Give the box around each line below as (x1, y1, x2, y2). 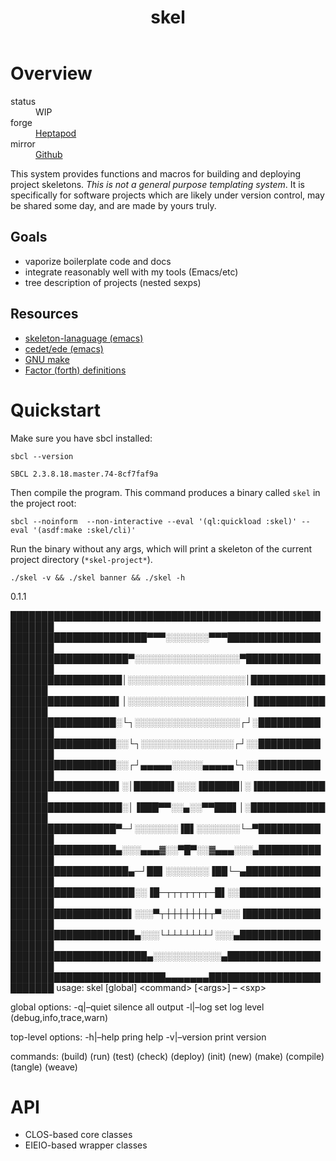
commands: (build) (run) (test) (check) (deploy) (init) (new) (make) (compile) (10, 1050, 325, 1062)
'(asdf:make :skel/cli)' (32, 525, 137, 535)
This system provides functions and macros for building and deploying (10, 167, 302, 180)
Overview (10, 62, 93, 85)
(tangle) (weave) (10, 1061, 78, 1073)
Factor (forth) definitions (24, 364, 127, 376)
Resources (10, 306, 79, 323)
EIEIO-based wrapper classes (24, 1139, 148, 1151)
